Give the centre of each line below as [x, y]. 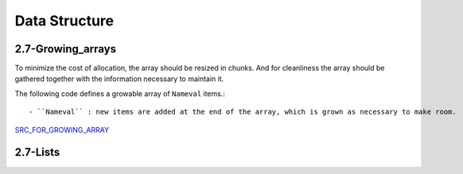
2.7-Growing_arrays [66, 49]
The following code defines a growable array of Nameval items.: [120, 93]
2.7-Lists [37, 152]
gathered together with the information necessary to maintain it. [119, 79]
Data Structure [64, 21]
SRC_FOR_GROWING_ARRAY [62, 130]
